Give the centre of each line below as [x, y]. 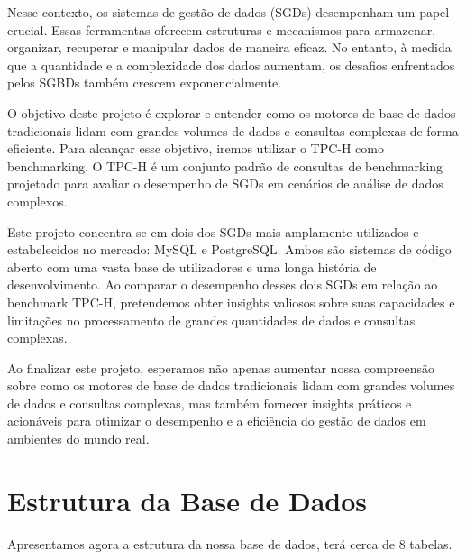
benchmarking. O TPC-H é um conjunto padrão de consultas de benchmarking [225, 165]
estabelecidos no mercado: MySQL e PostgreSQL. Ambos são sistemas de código [229, 249]
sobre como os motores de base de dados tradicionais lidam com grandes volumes [231, 385]
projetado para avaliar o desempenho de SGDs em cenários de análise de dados [225, 183]
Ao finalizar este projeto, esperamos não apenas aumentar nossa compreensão [221, 367]
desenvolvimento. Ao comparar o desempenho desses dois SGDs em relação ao [223, 284]
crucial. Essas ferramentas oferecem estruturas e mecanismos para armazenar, [222, 29]
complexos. [37, 201]
